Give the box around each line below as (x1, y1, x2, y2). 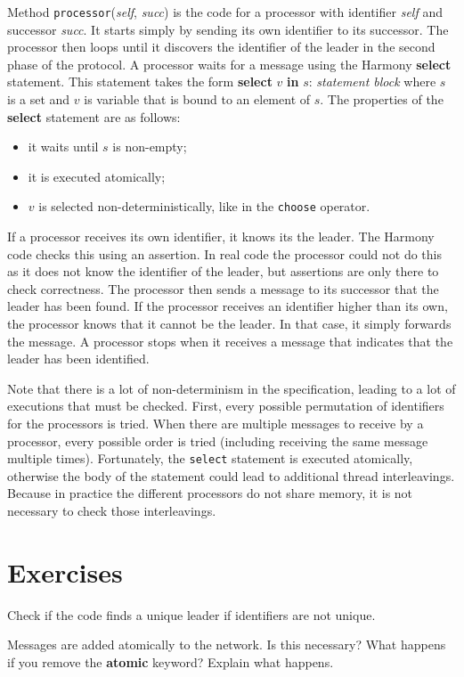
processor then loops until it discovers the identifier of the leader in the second (7, 37, 436, 56)
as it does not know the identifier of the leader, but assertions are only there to (7, 262, 439, 281)
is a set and (7, 90, 70, 109)
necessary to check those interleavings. (7, 502, 216, 520)
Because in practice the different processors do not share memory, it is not (7, 484, 413, 502)
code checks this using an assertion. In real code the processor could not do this (7, 244, 443, 263)
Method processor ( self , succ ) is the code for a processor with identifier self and (7, 3, 443, 20)
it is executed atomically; (28, 167, 166, 185)
